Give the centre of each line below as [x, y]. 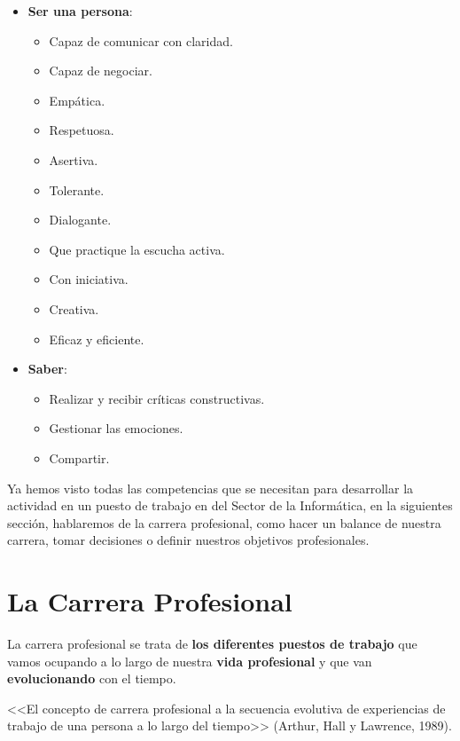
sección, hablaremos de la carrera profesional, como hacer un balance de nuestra [224, 522]
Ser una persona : [80, 11]
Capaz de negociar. [101, 71]
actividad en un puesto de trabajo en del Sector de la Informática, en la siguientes [230, 505]
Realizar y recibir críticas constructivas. [157, 398]
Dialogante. [80, 220]
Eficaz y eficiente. [97, 339]
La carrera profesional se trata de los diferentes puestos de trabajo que [212, 643]
